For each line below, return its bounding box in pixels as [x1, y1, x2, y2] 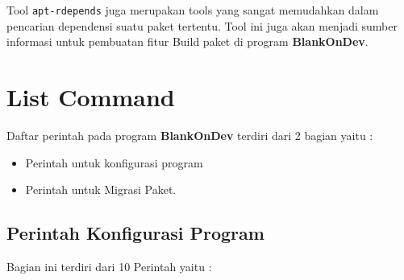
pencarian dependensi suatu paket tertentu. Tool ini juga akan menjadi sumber [6, 17, 398, 34]
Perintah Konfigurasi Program [6, 220, 264, 245]
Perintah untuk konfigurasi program [25, 154, 203, 171]
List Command [6, 80, 175, 113]
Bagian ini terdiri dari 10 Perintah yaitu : [6, 257, 212, 274]
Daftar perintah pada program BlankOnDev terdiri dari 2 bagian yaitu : [6, 126, 373, 143]
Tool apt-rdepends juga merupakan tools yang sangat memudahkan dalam [6, 2, 379, 18]
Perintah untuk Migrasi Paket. [25, 181, 177, 198]
